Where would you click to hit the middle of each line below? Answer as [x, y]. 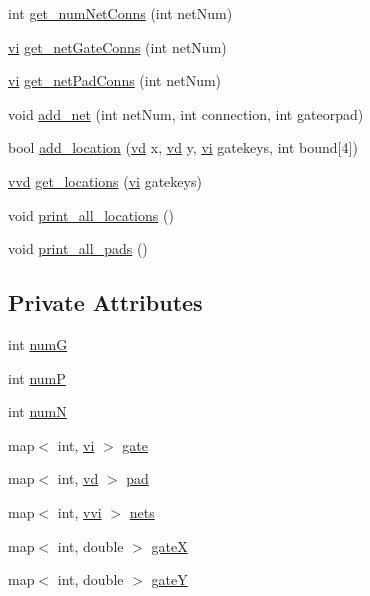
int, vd [78, 478]
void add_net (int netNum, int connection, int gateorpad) [186, 113]
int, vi [76, 444]
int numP [37, 377]
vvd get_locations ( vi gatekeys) [105, 180]
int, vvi [79, 511]
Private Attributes [105, 302]
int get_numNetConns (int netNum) [120, 13]
